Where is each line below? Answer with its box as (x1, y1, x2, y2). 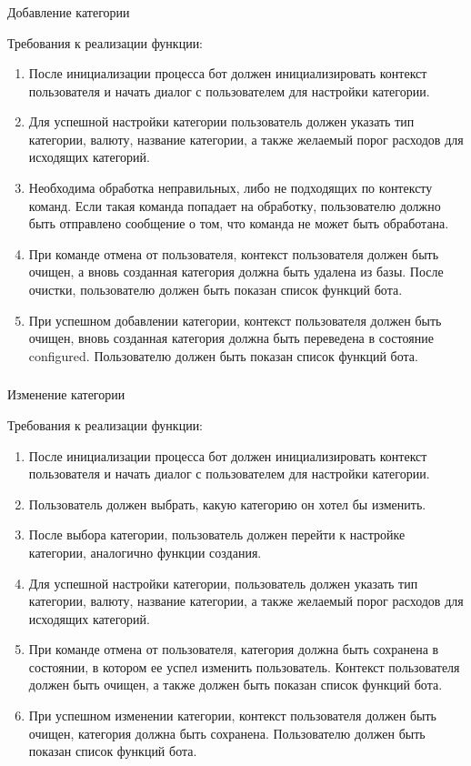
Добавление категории (7, 2, 130, 21)
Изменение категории (7, 385, 125, 404)
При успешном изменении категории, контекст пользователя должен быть (28, 706, 436, 725)
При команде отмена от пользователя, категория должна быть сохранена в (28, 640, 439, 659)
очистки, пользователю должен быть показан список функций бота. (28, 280, 403, 299)
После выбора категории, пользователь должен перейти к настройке (28, 525, 406, 544)
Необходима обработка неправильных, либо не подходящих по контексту (28, 178, 433, 197)
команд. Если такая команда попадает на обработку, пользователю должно (28, 196, 441, 215)
